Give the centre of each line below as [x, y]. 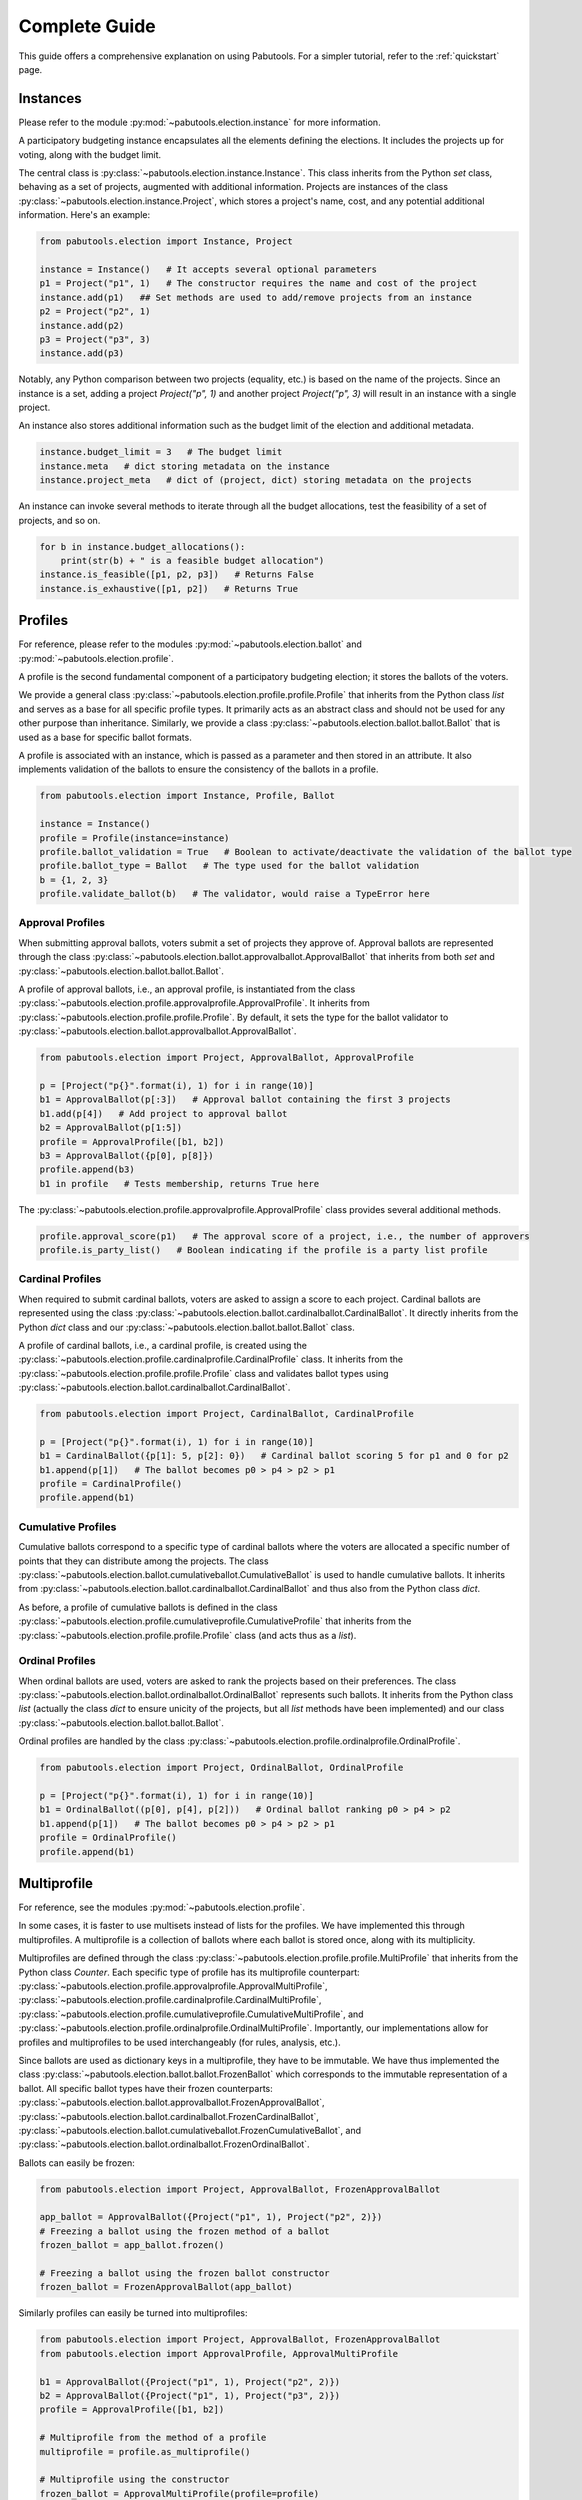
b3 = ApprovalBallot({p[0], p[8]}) [126, 1155]
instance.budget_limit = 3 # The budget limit [161, 452]
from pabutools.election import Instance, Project [166, 241]
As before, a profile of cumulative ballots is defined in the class [148, 1607]
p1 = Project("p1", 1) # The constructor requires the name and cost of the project [258, 283]
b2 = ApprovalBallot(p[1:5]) [111, 1128]
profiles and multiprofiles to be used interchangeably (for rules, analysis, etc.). [179, 2042]
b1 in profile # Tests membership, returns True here [179, 1183]
